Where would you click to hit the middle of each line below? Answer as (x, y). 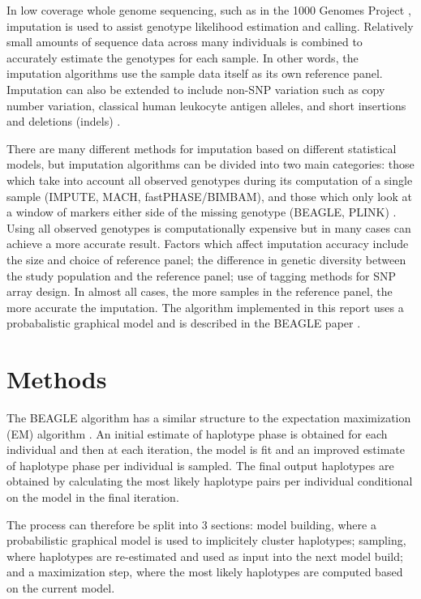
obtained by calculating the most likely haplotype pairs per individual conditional (210, 481)
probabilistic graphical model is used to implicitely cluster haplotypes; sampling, (206, 540)
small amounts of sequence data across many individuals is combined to (185, 42)
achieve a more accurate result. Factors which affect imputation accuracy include (208, 244)
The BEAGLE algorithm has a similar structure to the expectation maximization (209, 417)
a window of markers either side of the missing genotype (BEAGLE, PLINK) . (202, 212)
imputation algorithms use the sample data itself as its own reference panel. (195, 73)
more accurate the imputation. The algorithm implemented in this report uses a (205, 307)
